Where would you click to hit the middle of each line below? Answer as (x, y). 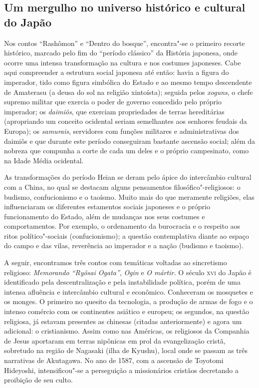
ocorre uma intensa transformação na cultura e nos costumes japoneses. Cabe (123, 62)
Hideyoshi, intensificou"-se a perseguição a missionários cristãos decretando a (121, 370)
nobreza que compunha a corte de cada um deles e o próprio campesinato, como (127, 151)
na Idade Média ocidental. (44, 160)
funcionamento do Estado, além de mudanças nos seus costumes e (105, 216)
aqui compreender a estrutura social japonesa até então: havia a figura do (117, 72)
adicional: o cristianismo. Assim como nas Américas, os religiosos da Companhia (127, 331)
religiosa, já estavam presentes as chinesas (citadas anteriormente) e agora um (123, 321)
